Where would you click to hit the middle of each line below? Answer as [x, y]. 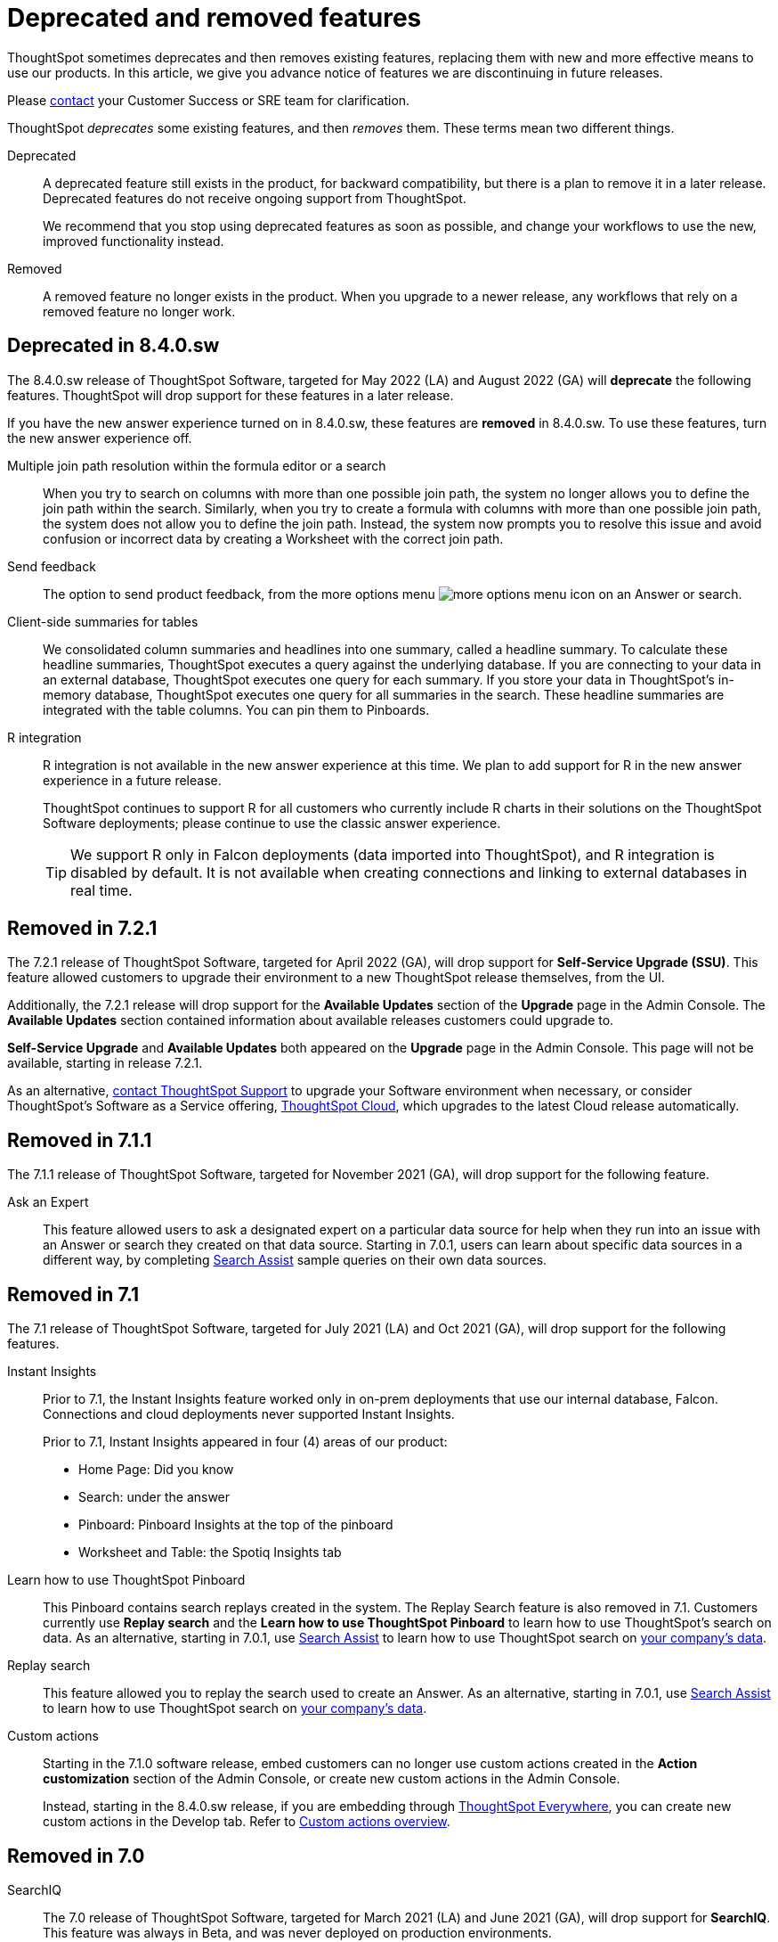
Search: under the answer [154, 1497]
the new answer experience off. [100, 438]
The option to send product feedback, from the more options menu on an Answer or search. [393, 594]
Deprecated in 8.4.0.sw [113, 346]
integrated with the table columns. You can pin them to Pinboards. [236, 709]
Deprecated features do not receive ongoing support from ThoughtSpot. [255, 198]
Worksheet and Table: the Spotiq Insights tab [210, 1553]
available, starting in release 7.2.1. [105, 1063]
